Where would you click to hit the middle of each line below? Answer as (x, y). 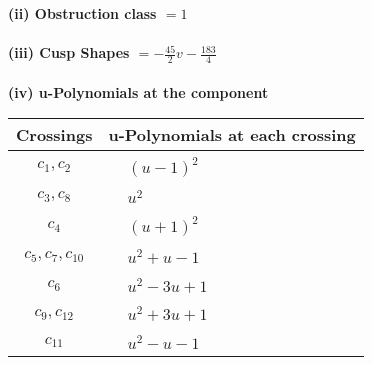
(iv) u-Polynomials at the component (138, 91)
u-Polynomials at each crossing (232, 135)
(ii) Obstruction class (82, 13)
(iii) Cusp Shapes (69, 52)
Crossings (54, 135)
